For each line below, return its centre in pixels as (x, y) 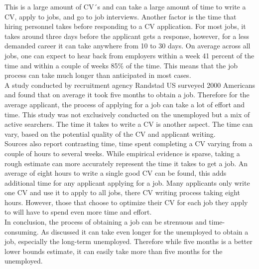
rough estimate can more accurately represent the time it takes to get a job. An (126, 163)
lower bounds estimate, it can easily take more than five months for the (114, 251)
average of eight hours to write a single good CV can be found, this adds (116, 173)
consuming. (22, 231)
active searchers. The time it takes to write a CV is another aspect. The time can (129, 124)
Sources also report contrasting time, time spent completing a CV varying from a (129, 143)
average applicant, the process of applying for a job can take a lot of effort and (125, 104)
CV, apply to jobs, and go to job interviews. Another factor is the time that (121, 16)
